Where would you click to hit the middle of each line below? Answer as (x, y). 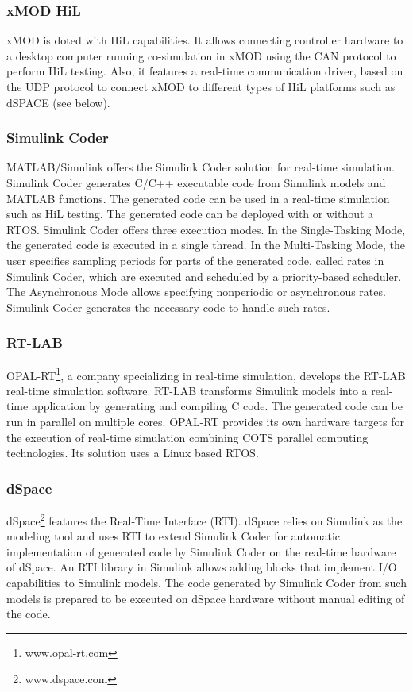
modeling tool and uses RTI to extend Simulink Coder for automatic (174, 536)
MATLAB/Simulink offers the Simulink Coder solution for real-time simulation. (201, 167)
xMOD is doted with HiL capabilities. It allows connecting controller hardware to (205, 40)
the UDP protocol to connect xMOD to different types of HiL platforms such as (201, 86)
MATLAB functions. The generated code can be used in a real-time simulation (198, 198)
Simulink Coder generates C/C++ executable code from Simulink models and (196, 183)
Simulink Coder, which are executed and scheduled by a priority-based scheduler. (204, 276)
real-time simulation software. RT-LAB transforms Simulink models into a (187, 390)
